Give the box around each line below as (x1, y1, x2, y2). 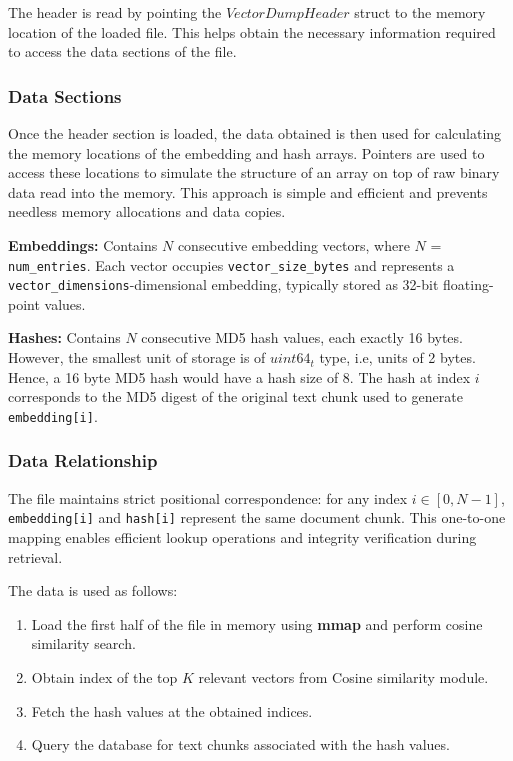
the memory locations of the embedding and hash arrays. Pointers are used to (8, 142, 485, 163)
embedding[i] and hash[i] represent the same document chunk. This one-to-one (8, 507, 506, 528)
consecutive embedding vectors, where (177, 234, 410, 255)
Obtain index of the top (31, 666, 178, 687)
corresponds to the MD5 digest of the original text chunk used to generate (8, 386, 463, 407)
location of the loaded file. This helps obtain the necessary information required (8, 21, 496, 42)
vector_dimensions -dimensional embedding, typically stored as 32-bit (8, 274, 439, 295)
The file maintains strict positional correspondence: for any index (8, 487, 408, 508)
